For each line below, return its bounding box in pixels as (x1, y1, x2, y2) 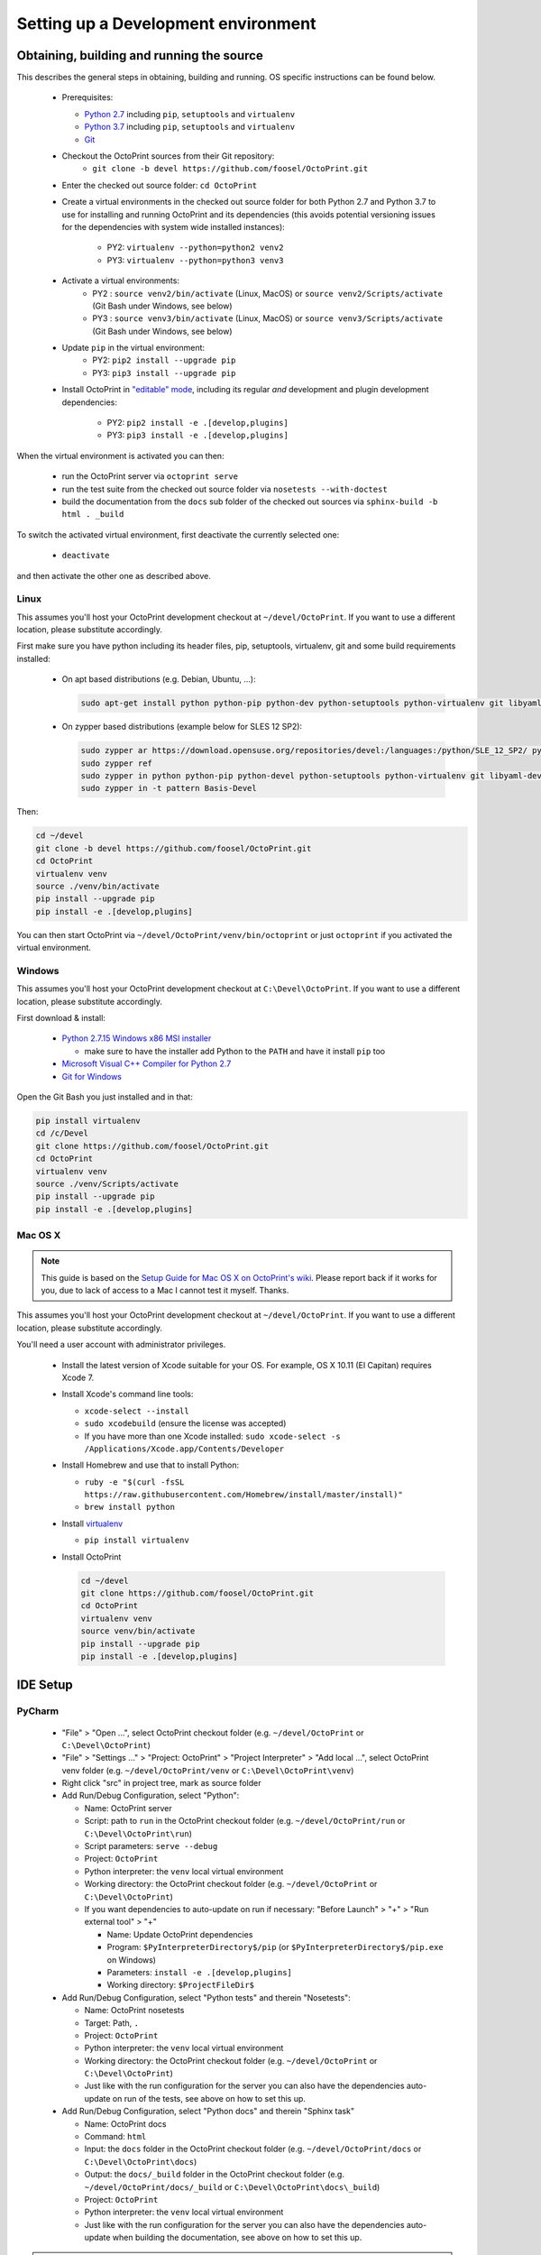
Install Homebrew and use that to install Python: (61, 1459, 240, 1470)
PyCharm (16, 1705, 59, 1717)
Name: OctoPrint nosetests (84, 2005, 185, 2016)
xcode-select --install (84, 1405, 189, 1416)
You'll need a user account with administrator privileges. (16, 1339, 226, 1350)
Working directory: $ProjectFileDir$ (106, 1980, 255, 1991)
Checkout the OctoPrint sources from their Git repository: (61, 151, 275, 161)
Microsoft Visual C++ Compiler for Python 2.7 (61, 1058, 232, 1069)
